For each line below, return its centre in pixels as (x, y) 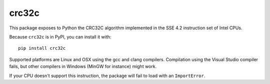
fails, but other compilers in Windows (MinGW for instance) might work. (83, 67)
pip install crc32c (42, 48)
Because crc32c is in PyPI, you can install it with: (60, 37)
